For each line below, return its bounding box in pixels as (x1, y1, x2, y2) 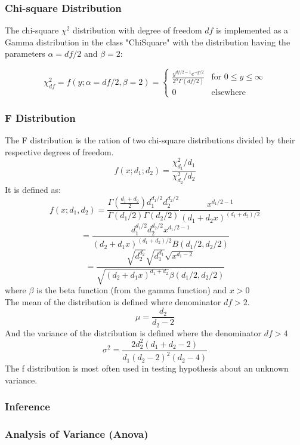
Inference (5, 399, 50, 414)
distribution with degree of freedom (73, 24, 202, 36)
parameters (5, 47, 45, 60)
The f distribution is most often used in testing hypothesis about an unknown (5, 362, 289, 375)
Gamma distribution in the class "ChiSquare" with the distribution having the (5, 35, 290, 48)
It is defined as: (5, 183, 61, 195)
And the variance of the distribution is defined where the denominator (5, 326, 262, 339)
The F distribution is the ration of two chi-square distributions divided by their (5, 133, 295, 146)
